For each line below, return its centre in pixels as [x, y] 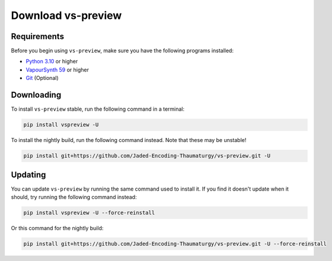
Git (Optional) [42, 78]
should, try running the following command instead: [74, 197]
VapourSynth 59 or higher [57, 70]
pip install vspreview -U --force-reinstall [89, 212]
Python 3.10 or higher [52, 62]
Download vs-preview [66, 15]
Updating [28, 175]
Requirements [38, 36]
